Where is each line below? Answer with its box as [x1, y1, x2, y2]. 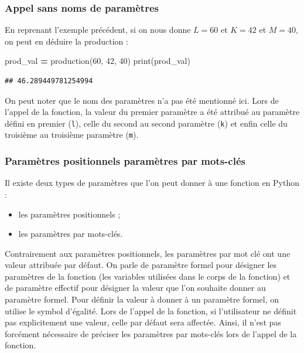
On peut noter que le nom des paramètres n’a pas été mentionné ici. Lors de [5, 94, 279, 106]
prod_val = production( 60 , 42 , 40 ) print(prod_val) [5, 55, 190, 67]
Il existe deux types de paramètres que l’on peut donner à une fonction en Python [5, 176, 300, 189]
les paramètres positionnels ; [18, 208, 121, 220]
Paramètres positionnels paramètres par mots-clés [5, 154, 245, 168]
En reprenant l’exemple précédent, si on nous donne [5, 23, 191, 36]
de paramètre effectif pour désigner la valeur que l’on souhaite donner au [5, 281, 266, 294]
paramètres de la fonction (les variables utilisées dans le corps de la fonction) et [5, 270, 291, 282]
